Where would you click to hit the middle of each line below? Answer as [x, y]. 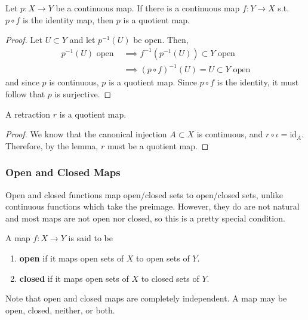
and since [22, 82]
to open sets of [163, 258]
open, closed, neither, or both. [60, 310]
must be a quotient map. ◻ [158, 145]
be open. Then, [161, 40]
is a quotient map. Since [153, 82]
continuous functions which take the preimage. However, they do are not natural [153, 206]
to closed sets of [170, 278]
